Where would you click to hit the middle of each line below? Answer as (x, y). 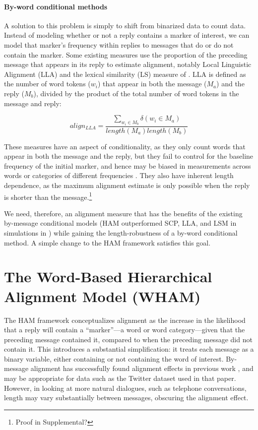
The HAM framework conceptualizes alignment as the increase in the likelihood (125, 320)
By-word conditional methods (56, 6)
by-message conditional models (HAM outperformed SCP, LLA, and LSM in (120, 223)
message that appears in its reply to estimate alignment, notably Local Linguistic (128, 64)
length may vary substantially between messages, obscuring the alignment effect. (126, 398)
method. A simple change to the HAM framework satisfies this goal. (107, 242)
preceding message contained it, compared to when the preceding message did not (128, 339)
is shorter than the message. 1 (48, 196)
